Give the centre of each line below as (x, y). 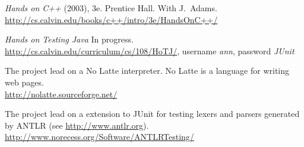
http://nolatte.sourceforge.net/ (61, 94)
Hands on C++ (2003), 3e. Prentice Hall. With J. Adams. (111, 8)
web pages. (24, 82)
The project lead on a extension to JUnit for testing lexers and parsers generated (152, 114)
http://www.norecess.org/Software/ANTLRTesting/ (99, 137)
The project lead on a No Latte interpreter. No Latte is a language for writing (147, 71)
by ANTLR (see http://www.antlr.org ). (77, 125)
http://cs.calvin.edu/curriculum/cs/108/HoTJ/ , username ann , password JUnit (150, 50)
